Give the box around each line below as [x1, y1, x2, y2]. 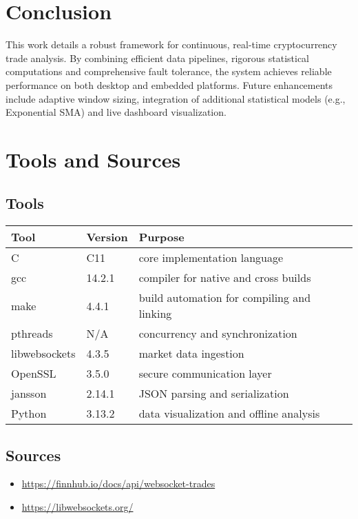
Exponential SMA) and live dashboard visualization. [6, 105, 227, 119]
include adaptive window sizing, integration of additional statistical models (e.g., [6, 91, 346, 105]
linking [138, 305, 172, 322]
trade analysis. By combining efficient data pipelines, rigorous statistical [6, 50, 309, 65]
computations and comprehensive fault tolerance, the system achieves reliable [6, 64, 332, 79]
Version [86, 229, 128, 245]
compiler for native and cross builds [138, 269, 311, 286]
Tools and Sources [6, 145, 181, 173]
